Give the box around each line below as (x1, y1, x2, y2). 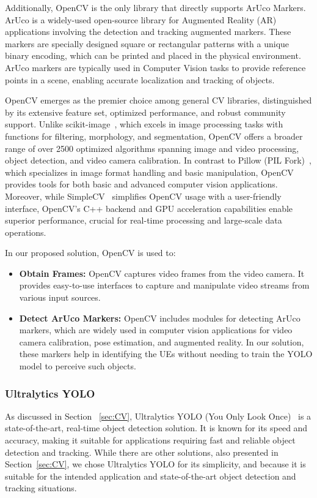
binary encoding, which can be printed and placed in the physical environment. (5, 49, 301, 62)
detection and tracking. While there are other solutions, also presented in (5, 445, 279, 458)
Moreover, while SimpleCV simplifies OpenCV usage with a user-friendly (5, 189, 282, 202)
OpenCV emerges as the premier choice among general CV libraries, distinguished (5, 94, 312, 107)
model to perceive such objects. (19, 360, 136, 372)
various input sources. (19, 291, 101, 304)
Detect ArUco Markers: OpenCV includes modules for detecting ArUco (19, 311, 301, 324)
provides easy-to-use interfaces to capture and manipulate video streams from (19, 279, 310, 292)
